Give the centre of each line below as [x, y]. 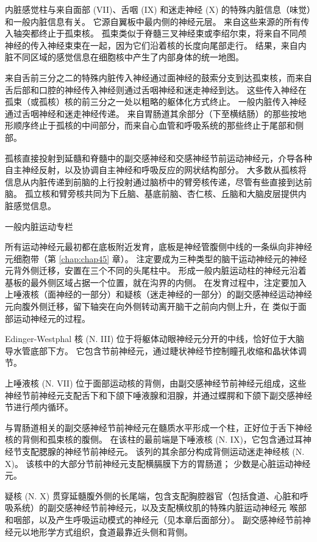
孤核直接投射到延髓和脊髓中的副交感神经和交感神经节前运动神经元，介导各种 [158, 158]
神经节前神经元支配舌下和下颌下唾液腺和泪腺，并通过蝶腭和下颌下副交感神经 [158, 395]
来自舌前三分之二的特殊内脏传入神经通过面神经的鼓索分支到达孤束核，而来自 [158, 77]
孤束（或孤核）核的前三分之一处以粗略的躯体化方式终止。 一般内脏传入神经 [156, 102]
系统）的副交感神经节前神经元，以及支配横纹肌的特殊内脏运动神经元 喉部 [160, 508]
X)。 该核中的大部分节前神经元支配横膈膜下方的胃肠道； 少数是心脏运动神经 [158, 463]
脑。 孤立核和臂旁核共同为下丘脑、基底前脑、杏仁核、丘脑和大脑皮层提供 [151, 194]
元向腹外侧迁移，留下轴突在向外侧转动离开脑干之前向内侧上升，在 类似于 [151, 306]
